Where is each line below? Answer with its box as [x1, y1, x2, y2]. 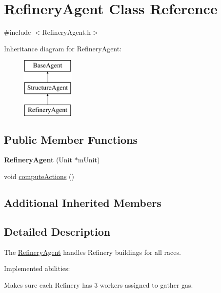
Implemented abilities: [4, 263, 70, 273]
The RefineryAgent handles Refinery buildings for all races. [4, 247, 181, 257]
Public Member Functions [4, 132, 138, 147]
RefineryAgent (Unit [4, 155, 72, 165]
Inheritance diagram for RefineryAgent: [4, 43, 122, 53]
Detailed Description [4, 224, 111, 239]
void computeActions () [4, 171, 74, 181]
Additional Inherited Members [4, 195, 161, 210]
